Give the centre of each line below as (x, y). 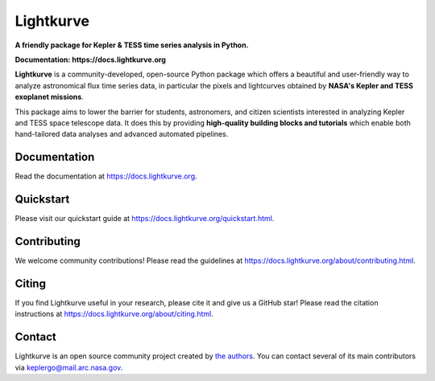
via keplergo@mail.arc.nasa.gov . (69, 367)
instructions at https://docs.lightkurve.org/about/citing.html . (114, 314)
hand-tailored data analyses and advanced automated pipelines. (122, 134)
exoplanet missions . (49, 97)
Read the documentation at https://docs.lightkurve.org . (106, 176)
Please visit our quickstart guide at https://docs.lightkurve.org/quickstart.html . (145, 219)
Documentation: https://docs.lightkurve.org (91, 59)
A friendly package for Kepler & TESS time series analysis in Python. (132, 45)
